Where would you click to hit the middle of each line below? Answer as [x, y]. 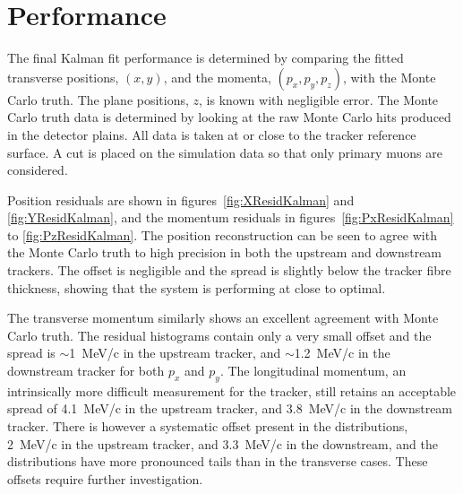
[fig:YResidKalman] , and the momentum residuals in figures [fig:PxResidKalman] [231, 217]
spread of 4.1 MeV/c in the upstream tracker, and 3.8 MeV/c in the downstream [230, 408]
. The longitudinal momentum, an [313, 371]
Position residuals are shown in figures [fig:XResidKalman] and [181, 199]
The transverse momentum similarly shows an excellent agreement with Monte [223, 318]
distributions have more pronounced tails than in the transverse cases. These [218, 461]
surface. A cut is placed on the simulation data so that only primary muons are [225, 152]
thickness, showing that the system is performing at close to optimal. [197, 287]
